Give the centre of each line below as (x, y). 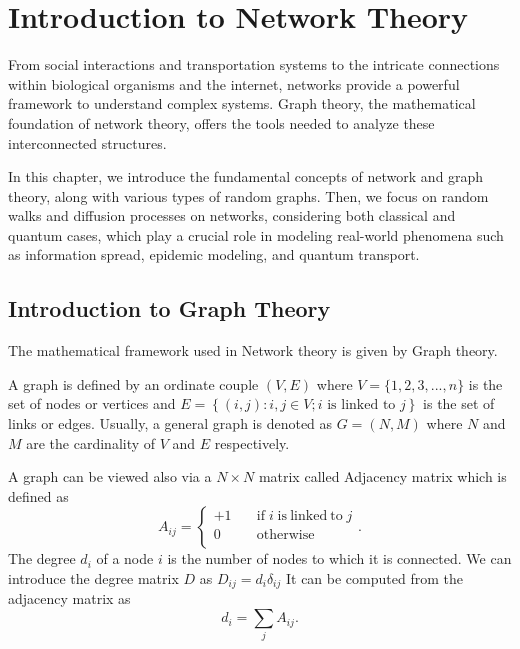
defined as (38, 495)
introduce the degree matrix (93, 578)
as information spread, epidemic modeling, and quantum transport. (214, 254)
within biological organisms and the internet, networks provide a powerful (234, 83)
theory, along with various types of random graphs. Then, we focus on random (248, 195)
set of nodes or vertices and (92, 403)
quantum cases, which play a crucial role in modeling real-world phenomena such (256, 234)
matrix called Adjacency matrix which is (382, 476)
